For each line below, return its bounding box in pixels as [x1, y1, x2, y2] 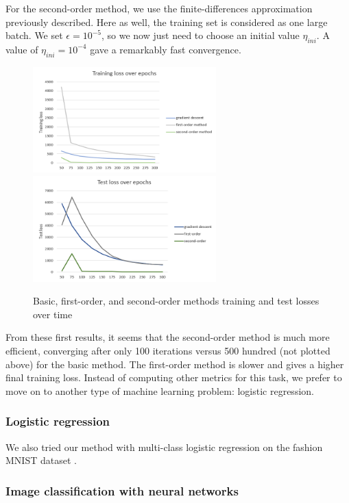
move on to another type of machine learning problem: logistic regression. [5, 383, 314, 398]
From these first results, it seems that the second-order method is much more [5, 330, 330, 344]
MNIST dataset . [5, 453, 77, 467]
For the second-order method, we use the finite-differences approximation [5, 1, 313, 15]
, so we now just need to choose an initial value [101, 28, 300, 42]
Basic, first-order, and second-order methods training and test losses [33, 294, 320, 308]
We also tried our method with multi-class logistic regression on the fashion [5, 439, 323, 454]
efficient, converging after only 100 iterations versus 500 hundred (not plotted [5, 343, 330, 357]
